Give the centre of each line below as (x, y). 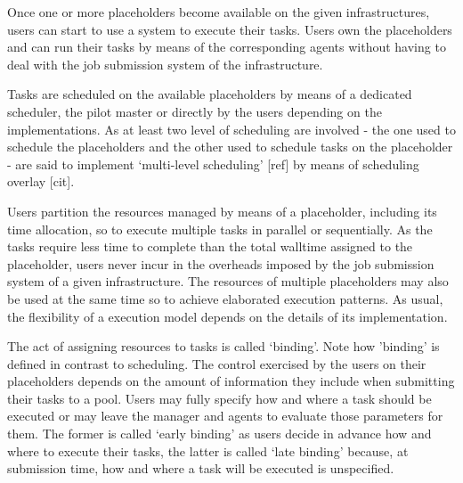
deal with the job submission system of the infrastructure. (165, 64)
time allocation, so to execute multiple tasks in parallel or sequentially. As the (220, 229)
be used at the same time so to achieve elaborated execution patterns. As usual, (225, 298)
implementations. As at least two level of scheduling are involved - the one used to (231, 129)
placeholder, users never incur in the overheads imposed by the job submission (221, 263)
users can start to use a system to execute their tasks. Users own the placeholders (230, 29)
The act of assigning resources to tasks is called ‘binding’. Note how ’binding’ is (223, 346)
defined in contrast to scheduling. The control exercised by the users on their (217, 363)
